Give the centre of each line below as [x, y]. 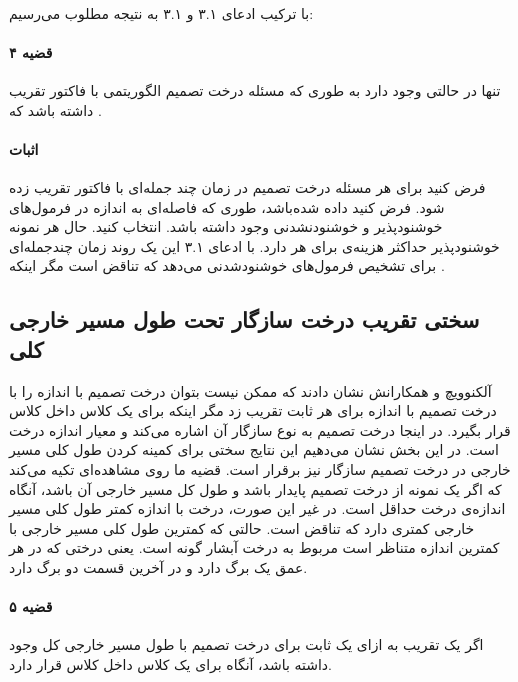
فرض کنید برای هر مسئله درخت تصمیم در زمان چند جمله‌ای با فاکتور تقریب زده [247, 186]
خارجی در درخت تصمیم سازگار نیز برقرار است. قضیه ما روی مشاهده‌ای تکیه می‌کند [260, 468]
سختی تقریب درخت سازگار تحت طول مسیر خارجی [244, 319]
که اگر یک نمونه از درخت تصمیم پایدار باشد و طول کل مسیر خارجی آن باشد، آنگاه [255, 488]
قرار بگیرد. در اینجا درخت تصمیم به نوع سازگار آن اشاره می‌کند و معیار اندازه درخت [260, 429]
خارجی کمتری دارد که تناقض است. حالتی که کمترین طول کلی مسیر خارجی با [242, 527]
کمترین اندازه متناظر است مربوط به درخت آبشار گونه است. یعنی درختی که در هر [254, 547]
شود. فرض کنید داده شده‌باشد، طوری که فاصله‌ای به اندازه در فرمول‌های [227, 206]
